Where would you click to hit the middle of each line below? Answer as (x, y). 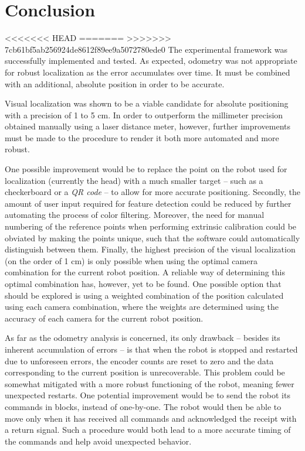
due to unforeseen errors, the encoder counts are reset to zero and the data (139, 361)
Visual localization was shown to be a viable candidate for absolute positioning (147, 103)
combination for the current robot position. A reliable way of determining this (145, 272)
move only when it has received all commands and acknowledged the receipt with (151, 418)
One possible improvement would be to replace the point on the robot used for (146, 169)
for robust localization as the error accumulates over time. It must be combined (148, 72)
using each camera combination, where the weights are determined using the (142, 307)
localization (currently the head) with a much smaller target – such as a (134, 180)
